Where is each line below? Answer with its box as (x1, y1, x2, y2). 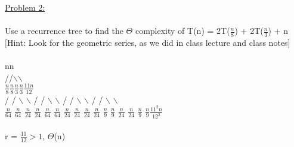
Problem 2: (5, 1, 45, 13)
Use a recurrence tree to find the (5, 24, 123, 37)
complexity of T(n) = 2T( (135, 24, 230, 37)
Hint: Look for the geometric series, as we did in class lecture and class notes (7, 36, 288, 49)
